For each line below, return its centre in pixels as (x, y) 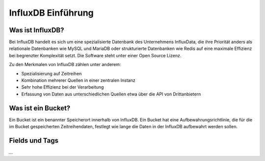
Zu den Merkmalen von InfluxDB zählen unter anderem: (65, 65)
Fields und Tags (34, 140)
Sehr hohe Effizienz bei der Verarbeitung (63, 87)
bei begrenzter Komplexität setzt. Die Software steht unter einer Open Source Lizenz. (95, 55)
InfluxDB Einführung (52, 13)
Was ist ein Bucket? (40, 108)
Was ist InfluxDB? (37, 30)
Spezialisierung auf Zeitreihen (52, 73)
